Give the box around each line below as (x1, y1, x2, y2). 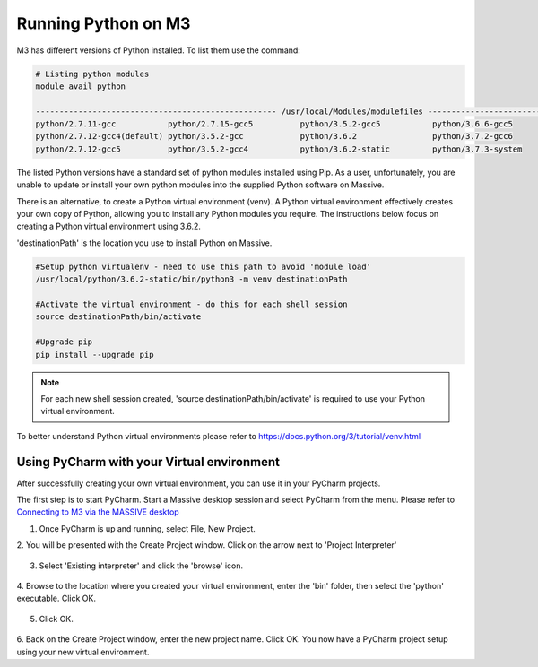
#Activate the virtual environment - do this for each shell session (35, 299, 348, 309)
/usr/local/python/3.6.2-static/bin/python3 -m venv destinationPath (35, 274, 348, 284)
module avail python (35, 81, 126, 91)
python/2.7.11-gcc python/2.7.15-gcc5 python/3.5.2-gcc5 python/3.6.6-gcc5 (35, 119, 513, 129)
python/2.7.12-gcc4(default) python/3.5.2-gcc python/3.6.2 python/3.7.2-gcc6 (35, 131, 513, 142)
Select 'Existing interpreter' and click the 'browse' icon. (39, 560, 244, 571)
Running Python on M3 (16, 13, 191, 33)
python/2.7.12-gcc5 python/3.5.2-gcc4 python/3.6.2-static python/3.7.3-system (35, 143, 523, 154)
